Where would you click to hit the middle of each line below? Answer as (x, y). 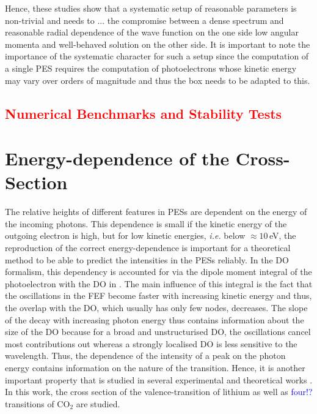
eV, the (282, 235)
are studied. (98, 403)
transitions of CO (38, 403)
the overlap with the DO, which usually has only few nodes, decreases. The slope (156, 307)
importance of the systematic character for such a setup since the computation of (157, 56)
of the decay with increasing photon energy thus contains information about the (155, 319)
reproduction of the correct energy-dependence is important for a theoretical (148, 248)
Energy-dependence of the (117, 158)
